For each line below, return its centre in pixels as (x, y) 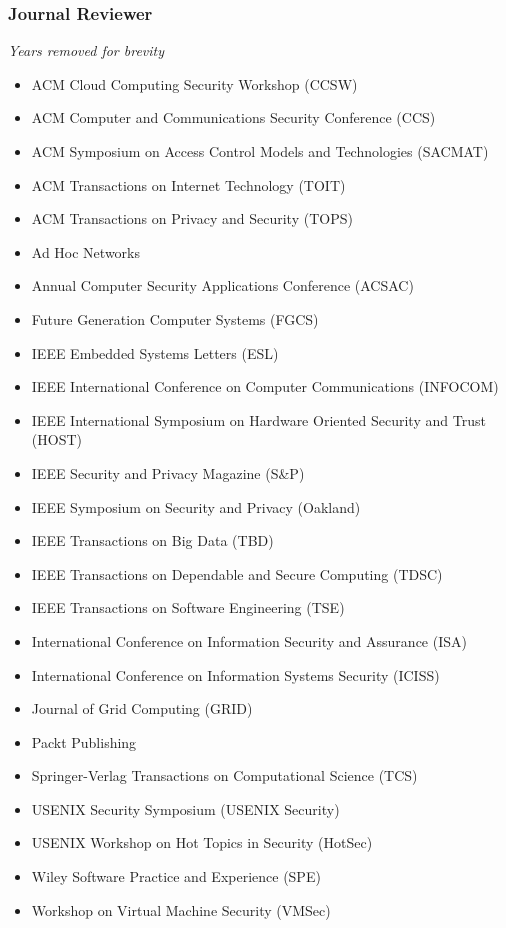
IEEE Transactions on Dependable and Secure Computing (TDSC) (237, 573)
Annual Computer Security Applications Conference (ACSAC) (222, 285)
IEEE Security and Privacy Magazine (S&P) (168, 472)
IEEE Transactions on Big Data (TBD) (152, 540)
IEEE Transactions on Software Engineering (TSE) (188, 607)
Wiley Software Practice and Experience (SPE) (176, 876)
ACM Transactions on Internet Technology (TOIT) (188, 184)
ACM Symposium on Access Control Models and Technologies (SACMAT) (260, 151)
